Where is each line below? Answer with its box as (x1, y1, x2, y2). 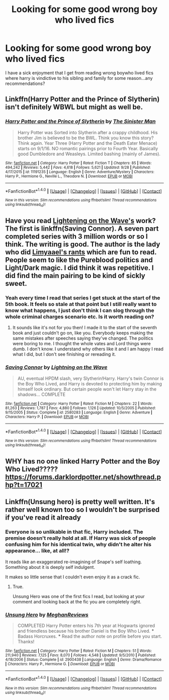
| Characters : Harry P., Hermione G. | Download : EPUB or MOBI (5, 661, 115, 666)
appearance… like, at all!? (5, 547, 69, 554)
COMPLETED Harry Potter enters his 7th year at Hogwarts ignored (17, 622, 155, 629)
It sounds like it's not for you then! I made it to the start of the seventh (12, 325, 157, 331)
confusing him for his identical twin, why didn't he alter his (5, 541, 152, 548)
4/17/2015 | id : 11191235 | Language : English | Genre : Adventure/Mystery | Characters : (5, 169, 154, 174)
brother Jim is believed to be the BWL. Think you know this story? (17, 135, 154, 141)
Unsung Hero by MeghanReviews (5, 611, 89, 618)
